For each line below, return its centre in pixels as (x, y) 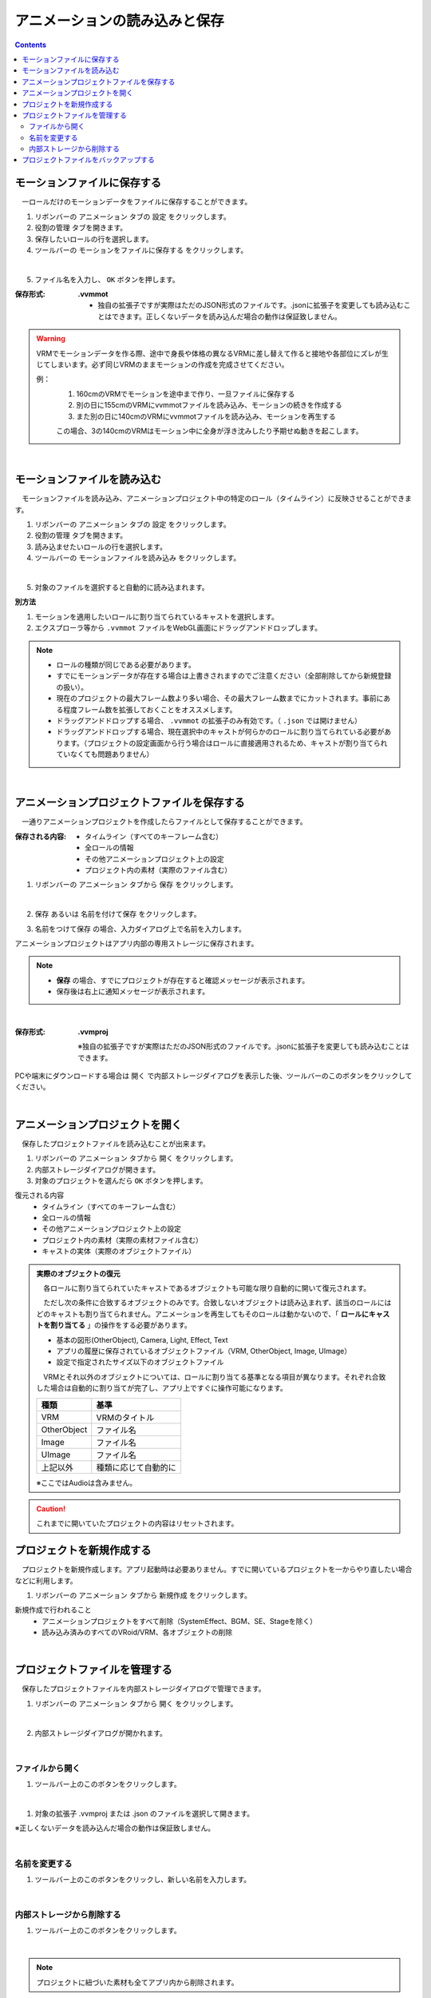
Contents (31, 45)
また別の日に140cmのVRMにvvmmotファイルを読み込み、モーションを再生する (206, 416)
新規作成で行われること (53, 1610)
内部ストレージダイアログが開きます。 (97, 1169)
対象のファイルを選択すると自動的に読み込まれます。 (122, 587)
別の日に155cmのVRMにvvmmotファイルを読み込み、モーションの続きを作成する (209, 405)
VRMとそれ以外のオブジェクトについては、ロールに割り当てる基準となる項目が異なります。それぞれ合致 (214, 1377)
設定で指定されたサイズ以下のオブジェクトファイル (140, 1362)
